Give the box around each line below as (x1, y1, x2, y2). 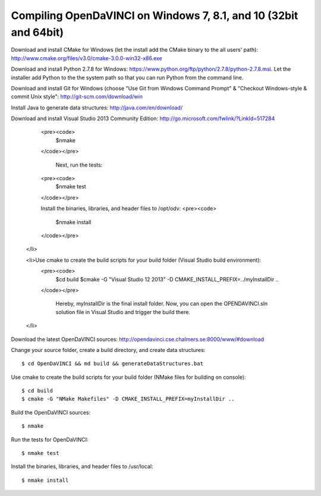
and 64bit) (11, 26, 64, 39)
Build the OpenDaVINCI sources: (11, 409, 91, 416)
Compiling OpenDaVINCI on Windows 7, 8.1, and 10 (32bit (11, 9, 298, 22)
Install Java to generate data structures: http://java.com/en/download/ (11, 104, 183, 111)
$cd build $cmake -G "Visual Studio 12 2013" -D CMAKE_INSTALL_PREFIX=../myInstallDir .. (55, 275, 279, 282)
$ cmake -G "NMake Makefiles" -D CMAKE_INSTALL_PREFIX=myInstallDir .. (21, 395, 235, 403)
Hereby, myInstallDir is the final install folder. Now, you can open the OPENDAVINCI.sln (55, 300, 268, 307)
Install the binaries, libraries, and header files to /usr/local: (11, 463, 153, 470)
